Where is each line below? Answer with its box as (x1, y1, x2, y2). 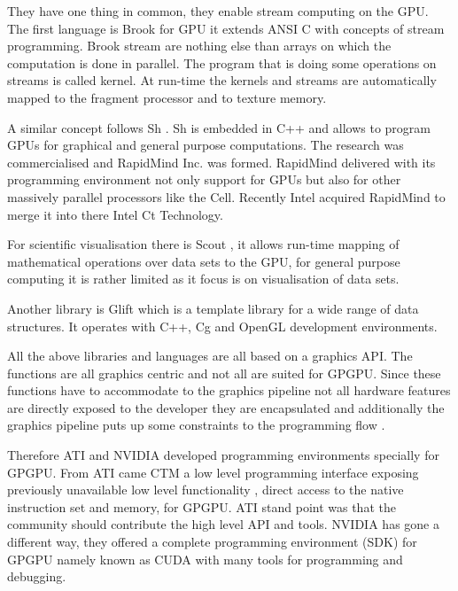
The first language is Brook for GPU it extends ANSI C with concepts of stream (7, 19, 445, 37)
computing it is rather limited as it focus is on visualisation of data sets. (7, 269, 400, 288)
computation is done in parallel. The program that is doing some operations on (7, 53, 437, 72)
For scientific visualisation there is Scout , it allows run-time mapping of (7, 235, 400, 253)
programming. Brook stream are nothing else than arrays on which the (7, 36, 392, 55)
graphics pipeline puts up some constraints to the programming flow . (7, 416, 385, 434)
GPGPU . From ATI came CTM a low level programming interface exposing (7, 463, 419, 481)
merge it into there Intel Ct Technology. (7, 205, 223, 223)
